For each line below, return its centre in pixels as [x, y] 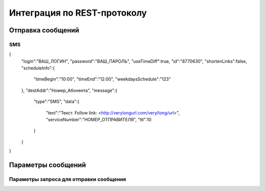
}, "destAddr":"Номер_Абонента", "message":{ [69, 90]
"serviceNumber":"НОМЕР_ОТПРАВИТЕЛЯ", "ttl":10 [99, 120]
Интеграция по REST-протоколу [78, 13]
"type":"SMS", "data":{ [56, 102]
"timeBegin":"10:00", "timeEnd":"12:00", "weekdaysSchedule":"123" [102, 79]
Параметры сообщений [47, 165]
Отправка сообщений [44, 30]
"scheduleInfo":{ [38, 68]
